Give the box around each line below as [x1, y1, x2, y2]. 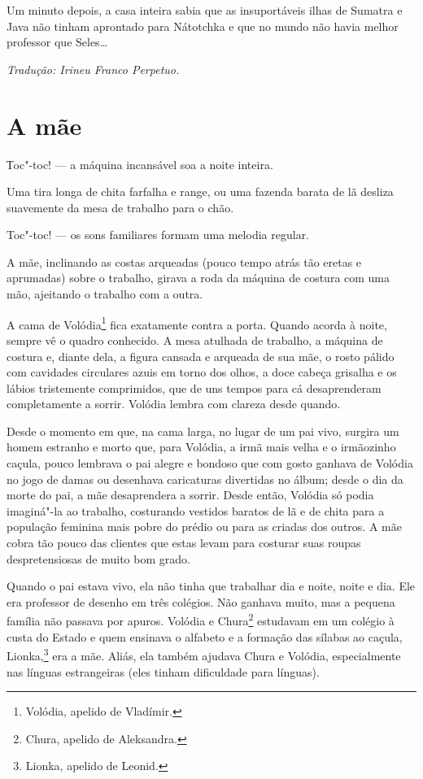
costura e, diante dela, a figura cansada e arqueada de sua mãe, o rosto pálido [7, 347, 395, 364]
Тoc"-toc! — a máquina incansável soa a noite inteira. [7, 155, 273, 172]
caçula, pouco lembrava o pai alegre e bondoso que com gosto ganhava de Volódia [7, 455, 413, 472]
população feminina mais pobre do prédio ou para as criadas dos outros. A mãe [7, 518, 402, 535]
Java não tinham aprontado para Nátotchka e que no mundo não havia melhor [7, 17, 399, 34]
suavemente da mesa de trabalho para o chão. [7, 198, 234, 215]
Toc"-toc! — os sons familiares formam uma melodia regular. [7, 226, 310, 243]
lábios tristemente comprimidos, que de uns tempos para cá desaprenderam [7, 379, 382, 396]
